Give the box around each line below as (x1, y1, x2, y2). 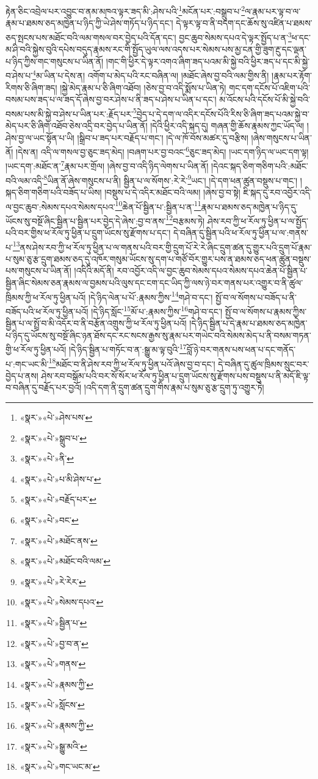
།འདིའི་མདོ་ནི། (74, 264, 114, 277)
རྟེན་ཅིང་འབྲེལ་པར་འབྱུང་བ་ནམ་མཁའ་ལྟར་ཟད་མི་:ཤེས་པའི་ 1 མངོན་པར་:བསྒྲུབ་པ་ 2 (5, 3, 245, 17)
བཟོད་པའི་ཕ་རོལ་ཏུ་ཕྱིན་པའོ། (5, 305, 89, 317)
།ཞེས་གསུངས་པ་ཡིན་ (251, 131, 312, 144)
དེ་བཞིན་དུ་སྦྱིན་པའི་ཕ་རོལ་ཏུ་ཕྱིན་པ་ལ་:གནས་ (173, 226, 308, 238)
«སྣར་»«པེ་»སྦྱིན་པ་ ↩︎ (20, 616, 87, 629)
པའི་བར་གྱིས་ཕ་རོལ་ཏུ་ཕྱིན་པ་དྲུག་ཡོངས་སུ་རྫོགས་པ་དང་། (5, 226, 171, 238)
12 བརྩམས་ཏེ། (165, 212, 205, 227)
